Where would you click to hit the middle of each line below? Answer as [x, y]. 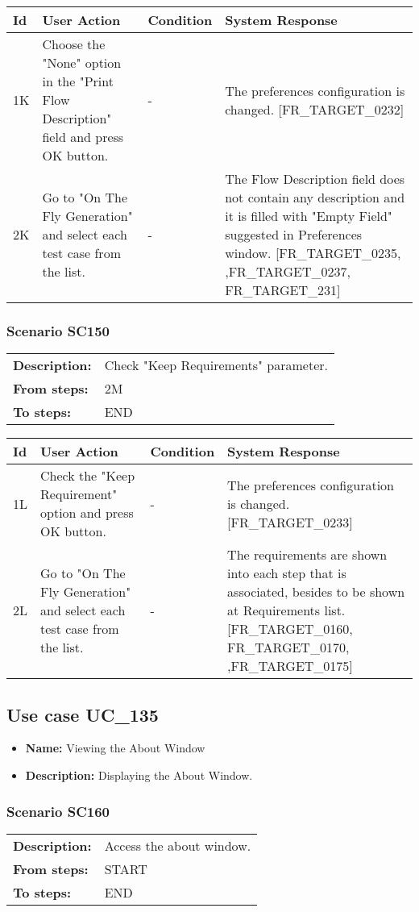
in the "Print [78, 81]
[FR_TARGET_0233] [290, 522]
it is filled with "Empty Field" [309, 216]
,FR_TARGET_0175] [290, 666]
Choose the [74, 44]
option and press [87, 513]
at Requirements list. [286, 610]
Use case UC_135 [83, 714]
